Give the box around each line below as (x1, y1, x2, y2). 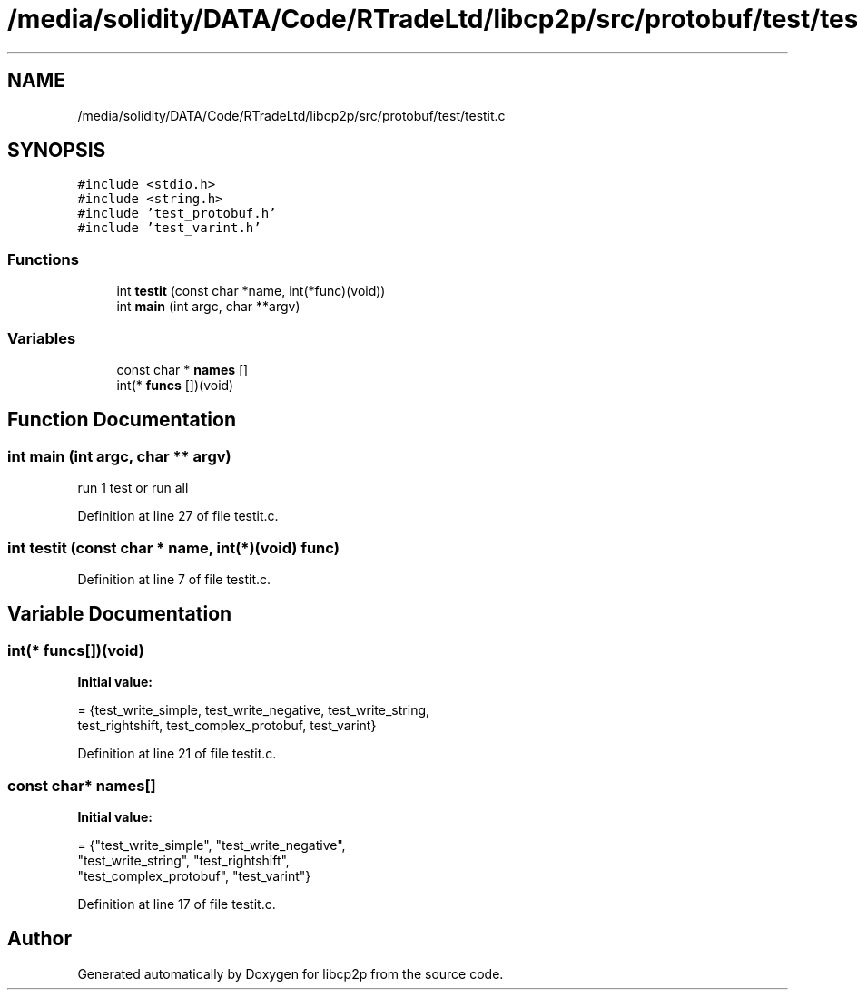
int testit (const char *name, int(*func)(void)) (116, 283, 386, 299)
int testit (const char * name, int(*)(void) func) (7, 538, 340, 557)
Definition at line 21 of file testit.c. (77, 746, 277, 762)
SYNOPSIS (7, 139, 106, 162)
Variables (7, 328, 76, 347)
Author (7, 927, 72, 951)
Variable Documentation (7, 602, 232, 626)
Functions (7, 249, 79, 269)
